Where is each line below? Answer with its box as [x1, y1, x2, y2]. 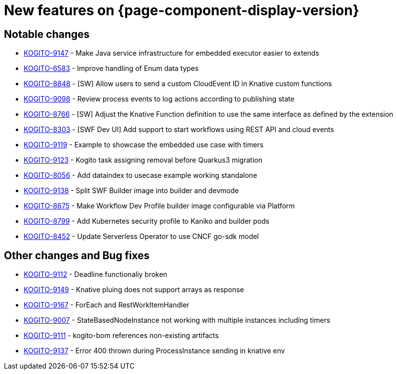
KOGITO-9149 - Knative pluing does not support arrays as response [24, 285, 244, 294]
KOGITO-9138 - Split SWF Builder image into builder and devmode [24, 186, 239, 195]
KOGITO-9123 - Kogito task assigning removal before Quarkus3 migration [24, 156, 262, 165]
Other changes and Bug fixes [4, 249, 150, 262]
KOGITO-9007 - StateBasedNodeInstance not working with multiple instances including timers [24, 316, 330, 325]
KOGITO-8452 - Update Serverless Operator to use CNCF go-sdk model [24, 232, 259, 241]
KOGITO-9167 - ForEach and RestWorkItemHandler [24, 301, 189, 309]
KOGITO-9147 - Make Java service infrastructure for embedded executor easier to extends [24, 49, 320, 58]
